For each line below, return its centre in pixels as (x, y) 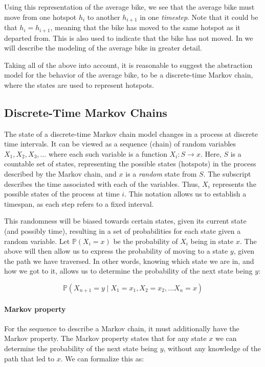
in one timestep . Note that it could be (199, 17)
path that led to (29, 358)
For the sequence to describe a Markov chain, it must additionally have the (122, 328)
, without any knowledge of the (212, 348)
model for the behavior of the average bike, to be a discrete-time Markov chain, (129, 75)
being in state (212, 241)
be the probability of (146, 241)
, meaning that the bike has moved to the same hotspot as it (145, 27)
